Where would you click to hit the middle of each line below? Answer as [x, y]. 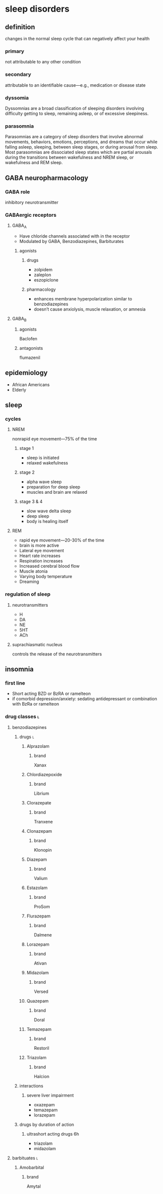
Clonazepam [39, 831]
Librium [42, 793]
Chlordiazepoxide [44, 774]
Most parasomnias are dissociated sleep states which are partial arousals [79, 152]
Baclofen [28, 338]
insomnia [19, 669]
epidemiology [26, 373]
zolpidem [43, 269]
